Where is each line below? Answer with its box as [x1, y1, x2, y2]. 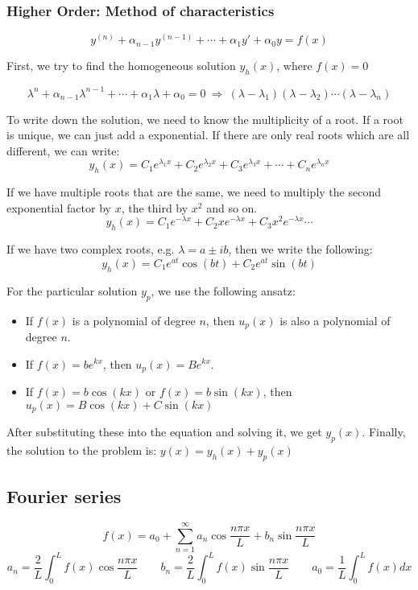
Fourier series [6, 484, 122, 509]
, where [276, 57, 312, 74]
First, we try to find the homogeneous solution [6, 57, 236, 74]
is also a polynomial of [279, 312, 391, 328]
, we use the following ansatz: [151, 282, 296, 299]
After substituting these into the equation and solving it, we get [6, 423, 322, 440]
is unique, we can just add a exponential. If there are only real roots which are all [6, 126, 410, 143]
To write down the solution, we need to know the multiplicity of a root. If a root [6, 110, 404, 127]
